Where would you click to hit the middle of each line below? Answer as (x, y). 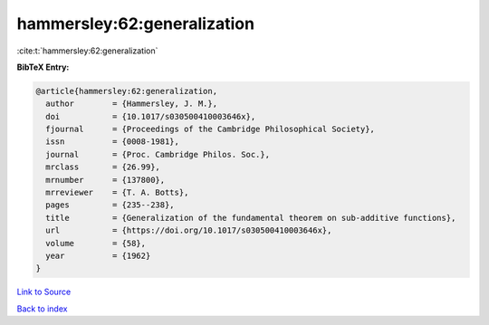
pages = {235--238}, (110, 205)
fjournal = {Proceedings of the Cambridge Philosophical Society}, (211, 129)
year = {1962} (98, 256)
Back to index (42, 309)
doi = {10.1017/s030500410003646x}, (151, 116)
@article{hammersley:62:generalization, (126, 91)
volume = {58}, (96, 243)
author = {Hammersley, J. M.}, (131, 104)
